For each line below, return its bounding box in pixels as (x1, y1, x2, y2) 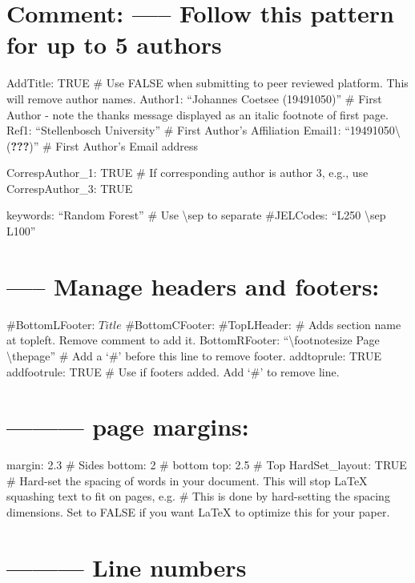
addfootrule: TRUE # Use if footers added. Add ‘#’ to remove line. (6, 363, 340, 380)
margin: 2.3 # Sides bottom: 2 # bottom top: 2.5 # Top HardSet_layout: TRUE (6, 456, 407, 473)
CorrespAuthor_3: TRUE (6, 179, 133, 196)
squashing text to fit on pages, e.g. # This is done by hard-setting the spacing (6, 488, 390, 505)
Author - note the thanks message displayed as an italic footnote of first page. (6, 106, 389, 123)
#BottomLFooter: (6, 316, 95, 332)
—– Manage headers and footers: (6, 269, 380, 302)
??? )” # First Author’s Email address (10, 137, 199, 154)
